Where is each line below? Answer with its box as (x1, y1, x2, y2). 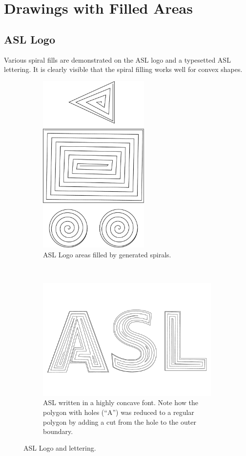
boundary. (43, 426, 73, 436)
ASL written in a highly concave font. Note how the (43, 397, 198, 408)
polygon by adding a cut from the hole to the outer (43, 416, 196, 427)
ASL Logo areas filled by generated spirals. (43, 249, 171, 259)
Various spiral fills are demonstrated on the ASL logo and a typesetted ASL (4, 54, 231, 65)
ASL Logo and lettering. (23, 442, 96, 453)
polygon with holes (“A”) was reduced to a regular (43, 407, 194, 417)
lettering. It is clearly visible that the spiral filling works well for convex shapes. (4, 64, 243, 74)
